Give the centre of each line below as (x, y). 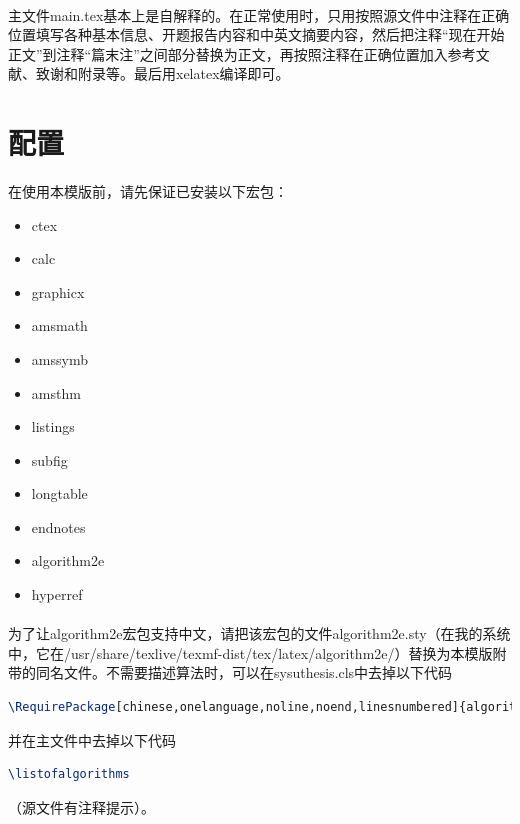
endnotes (58, 526)
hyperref (57, 594)
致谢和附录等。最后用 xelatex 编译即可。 (162, 73)
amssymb (59, 358)
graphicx (58, 291)
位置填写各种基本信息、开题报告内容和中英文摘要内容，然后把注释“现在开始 (256, 34)
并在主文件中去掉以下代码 (92, 739)
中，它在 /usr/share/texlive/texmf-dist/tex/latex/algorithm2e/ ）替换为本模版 (250, 652)
